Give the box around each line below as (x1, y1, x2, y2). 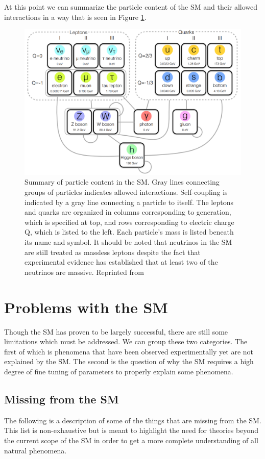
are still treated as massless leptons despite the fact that (25, 246, 201, 257)
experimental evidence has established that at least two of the (25, 257, 218, 267)
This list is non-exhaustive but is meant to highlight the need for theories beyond (4, 425, 258, 436)
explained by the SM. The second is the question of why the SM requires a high (4, 356, 254, 367)
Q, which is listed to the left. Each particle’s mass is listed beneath (25, 226, 234, 237)
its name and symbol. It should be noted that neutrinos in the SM (25, 237, 232, 247)
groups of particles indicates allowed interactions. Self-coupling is (25, 187, 228, 197)
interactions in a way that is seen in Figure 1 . (4, 11, 147, 22)
